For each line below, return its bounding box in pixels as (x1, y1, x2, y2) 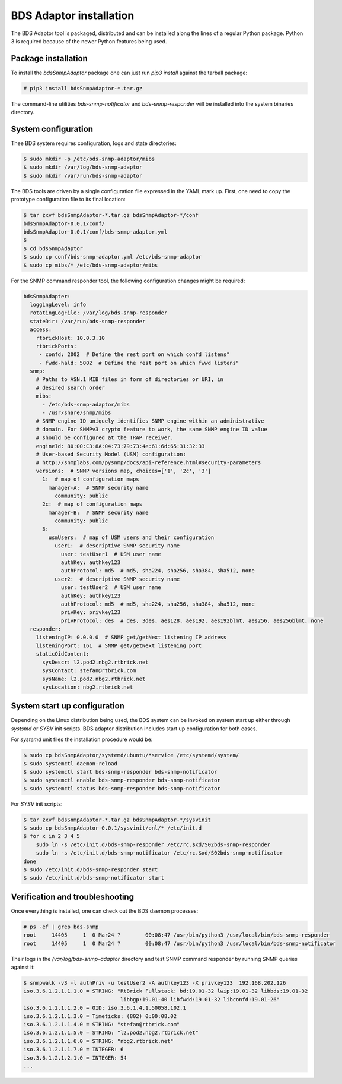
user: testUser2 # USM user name (60, 584, 161, 591)
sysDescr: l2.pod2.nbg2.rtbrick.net (42, 658, 149, 666)
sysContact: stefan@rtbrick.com (42, 667, 136, 674)
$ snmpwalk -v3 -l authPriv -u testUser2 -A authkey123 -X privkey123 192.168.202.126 (23, 979, 286, 987)
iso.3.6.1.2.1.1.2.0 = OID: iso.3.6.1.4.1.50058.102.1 (23, 1004, 186, 1011)
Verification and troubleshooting (11, 891, 135, 902)
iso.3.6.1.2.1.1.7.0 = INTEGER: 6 (23, 1046, 124, 1053)
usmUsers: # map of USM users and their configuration (48, 534, 215, 541)
